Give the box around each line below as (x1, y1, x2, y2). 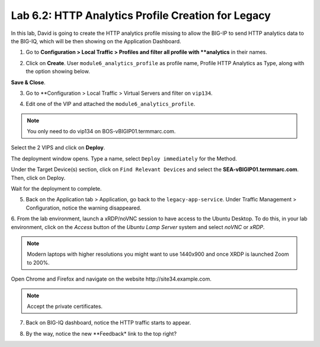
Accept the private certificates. (27, 303, 103, 310)
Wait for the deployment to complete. (11, 185, 102, 192)
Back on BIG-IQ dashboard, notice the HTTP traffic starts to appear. (25, 319, 191, 326)
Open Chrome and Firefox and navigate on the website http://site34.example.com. (11, 275, 212, 282)
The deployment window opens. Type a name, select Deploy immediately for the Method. (11, 155, 237, 162)
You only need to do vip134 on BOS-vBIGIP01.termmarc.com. (27, 128, 176, 135)
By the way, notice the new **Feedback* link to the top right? (25, 330, 177, 337)
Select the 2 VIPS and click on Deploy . (11, 144, 105, 151)
